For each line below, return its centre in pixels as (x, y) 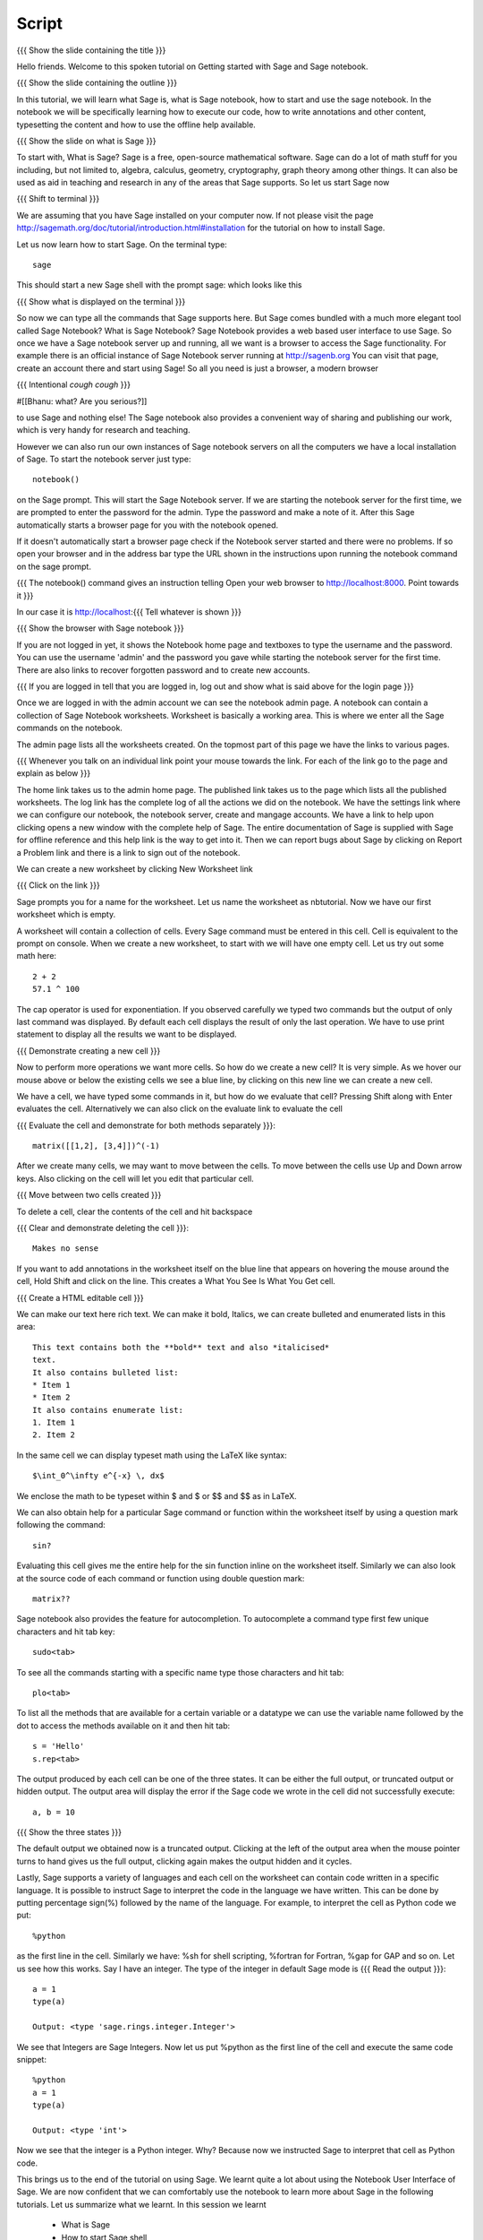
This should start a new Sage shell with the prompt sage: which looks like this (159, 285)
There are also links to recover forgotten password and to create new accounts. (163, 670)
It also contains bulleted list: (106, 1372)
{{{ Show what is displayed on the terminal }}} (101, 301)
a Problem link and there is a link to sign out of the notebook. (128, 852)
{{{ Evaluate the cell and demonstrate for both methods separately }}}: (146, 1125)
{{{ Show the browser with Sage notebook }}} (100, 628)
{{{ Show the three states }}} (69, 1832)
